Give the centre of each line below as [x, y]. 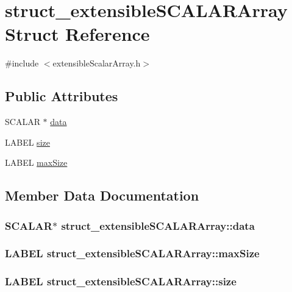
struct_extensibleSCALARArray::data [158, 225]
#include [22, 63]
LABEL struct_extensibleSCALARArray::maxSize [132, 253]
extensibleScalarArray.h [97, 63]
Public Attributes [62, 96]
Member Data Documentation [102, 195]
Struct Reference [77, 34]
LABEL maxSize [36, 162]
